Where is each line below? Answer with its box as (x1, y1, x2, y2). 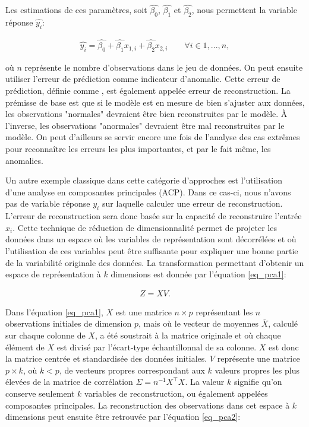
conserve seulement (5, 387, 75, 399)
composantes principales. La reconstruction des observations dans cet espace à (5, 398, 290, 411)
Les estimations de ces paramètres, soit (5, 4, 147, 16)
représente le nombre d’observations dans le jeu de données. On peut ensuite (24, 61, 303, 73)
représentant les (196, 305, 253, 318)
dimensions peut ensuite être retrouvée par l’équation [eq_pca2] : (5, 410, 241, 423)
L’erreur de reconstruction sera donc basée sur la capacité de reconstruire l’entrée (5, 210, 302, 222)
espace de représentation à (5, 268, 101, 280)
